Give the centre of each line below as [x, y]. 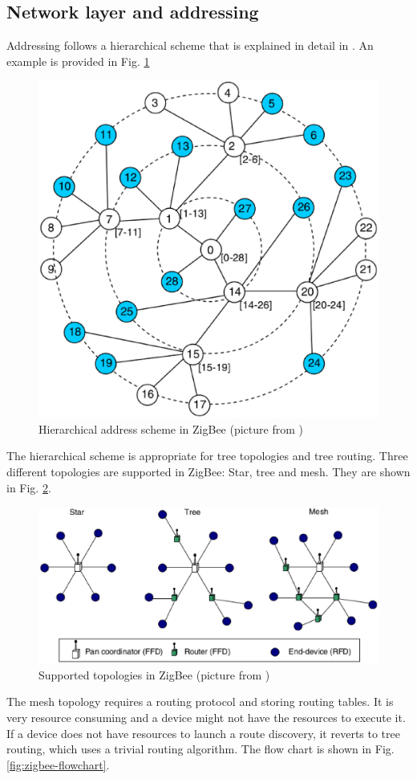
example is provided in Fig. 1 [78, 61]
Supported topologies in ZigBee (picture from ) [154, 674]
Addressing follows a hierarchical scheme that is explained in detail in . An [190, 45]
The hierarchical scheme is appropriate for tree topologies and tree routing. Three [207, 456]
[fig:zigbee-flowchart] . [58, 764]
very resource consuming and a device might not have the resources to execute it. [206, 718]
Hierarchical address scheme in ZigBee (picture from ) [171, 428]
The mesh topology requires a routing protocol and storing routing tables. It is [200, 702]
